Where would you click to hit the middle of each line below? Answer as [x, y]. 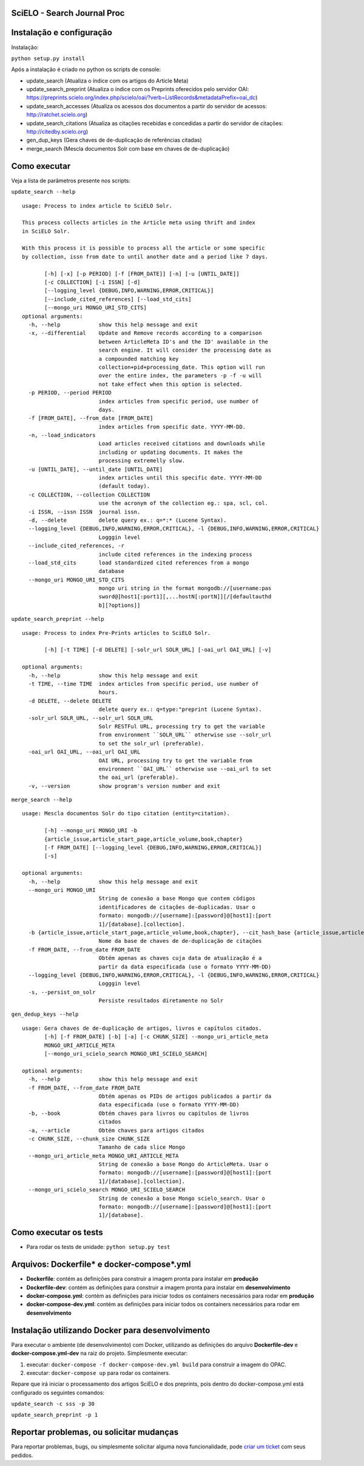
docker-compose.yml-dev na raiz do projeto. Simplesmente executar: [99, 1353]
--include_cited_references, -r [76, 546]
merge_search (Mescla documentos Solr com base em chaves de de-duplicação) [128, 148]
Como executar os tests [57, 1232]
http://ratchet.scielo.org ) [57, 115]
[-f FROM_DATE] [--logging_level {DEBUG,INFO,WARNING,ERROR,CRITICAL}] [153, 848]
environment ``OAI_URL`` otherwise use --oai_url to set [185, 769]
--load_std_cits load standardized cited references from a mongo [139, 563]
